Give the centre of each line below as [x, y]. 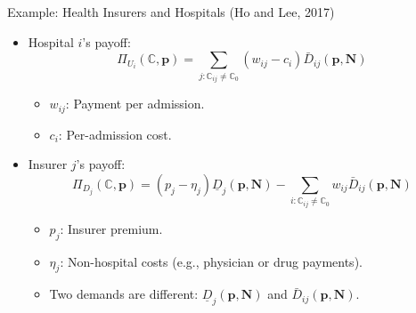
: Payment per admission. [135, 104]
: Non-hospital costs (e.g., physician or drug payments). [211, 261]
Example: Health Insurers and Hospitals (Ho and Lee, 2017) [171, 12]
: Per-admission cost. [115, 134]
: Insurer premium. [111, 228]
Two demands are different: [124, 294]
